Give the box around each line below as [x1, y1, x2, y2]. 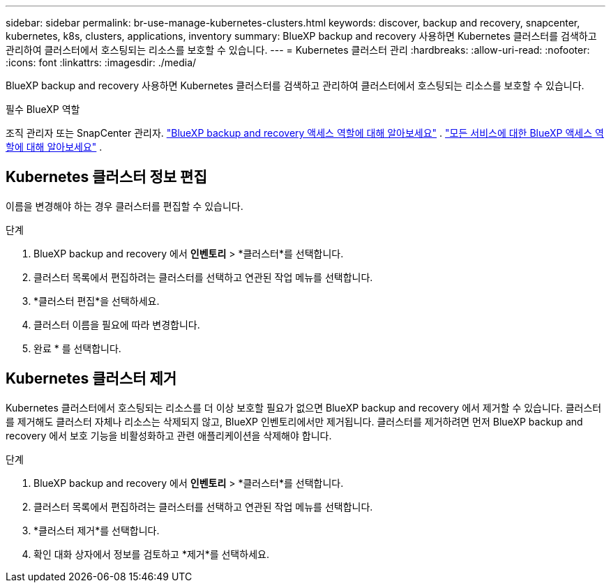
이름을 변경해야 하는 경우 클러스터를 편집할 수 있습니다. [6, 199, 243, 212]
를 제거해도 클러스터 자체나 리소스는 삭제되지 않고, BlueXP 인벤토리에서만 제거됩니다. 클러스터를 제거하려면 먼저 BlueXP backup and [6, 415, 583, 428]
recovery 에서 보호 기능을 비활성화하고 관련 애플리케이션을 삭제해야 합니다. [6, 429, 332, 442]
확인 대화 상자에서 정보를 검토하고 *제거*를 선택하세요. [33, 548, 269, 560]
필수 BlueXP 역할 [6, 103, 80, 115]
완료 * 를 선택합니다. [33, 342, 121, 354]
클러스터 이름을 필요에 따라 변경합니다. [33, 318, 200, 331]
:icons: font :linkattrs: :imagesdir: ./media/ [6, 56, 197, 68]
